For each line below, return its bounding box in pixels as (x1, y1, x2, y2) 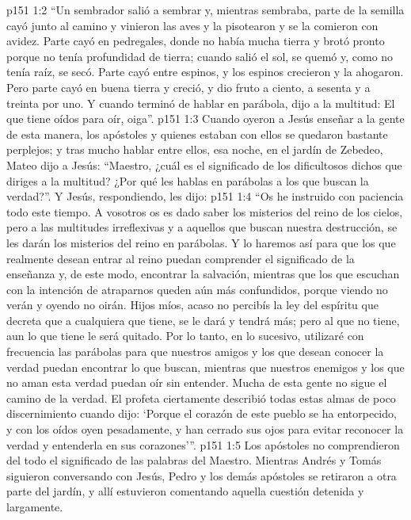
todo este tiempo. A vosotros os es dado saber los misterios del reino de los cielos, (6, 203, 403, 220)
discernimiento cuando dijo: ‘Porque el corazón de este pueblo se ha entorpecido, (6, 405, 397, 422)
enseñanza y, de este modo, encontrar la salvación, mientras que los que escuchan (6, 266, 400, 282)
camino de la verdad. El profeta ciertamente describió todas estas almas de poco (6, 389, 396, 406)
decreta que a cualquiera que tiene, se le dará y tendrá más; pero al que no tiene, (6, 312, 400, 328)
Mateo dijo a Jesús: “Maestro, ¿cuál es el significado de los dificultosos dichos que (6, 156, 402, 173)
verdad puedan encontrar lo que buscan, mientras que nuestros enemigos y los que (6, 358, 405, 375)
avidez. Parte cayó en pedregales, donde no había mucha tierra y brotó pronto (6, 32, 385, 49)
